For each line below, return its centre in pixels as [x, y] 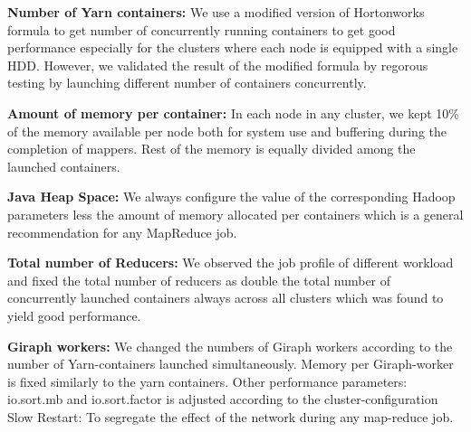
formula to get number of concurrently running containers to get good [202, 29]
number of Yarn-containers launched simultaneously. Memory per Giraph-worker [231, 364]
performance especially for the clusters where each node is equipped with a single [233, 47]
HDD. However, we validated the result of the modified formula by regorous [218, 65]
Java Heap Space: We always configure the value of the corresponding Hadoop [231, 197]
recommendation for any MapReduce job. [122, 232]
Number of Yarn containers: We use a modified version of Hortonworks [216, 12]
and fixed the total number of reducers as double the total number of [199, 280]
